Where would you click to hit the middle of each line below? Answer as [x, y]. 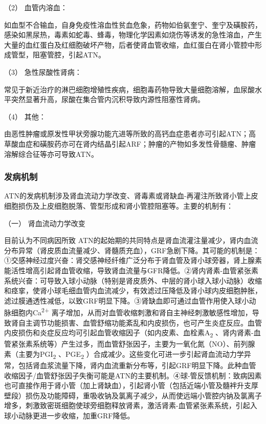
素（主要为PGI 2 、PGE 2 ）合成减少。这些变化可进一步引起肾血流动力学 [124, 354]
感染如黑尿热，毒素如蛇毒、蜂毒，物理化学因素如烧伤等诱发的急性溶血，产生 [133, 35]
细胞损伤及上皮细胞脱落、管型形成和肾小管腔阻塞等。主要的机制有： [119, 205]
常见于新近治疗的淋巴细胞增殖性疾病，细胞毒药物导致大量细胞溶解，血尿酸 [129, 89]
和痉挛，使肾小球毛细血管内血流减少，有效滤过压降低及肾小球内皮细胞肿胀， [133, 290]
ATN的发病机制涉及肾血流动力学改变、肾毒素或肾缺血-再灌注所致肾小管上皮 [131, 196]
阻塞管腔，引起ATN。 [69, 55]
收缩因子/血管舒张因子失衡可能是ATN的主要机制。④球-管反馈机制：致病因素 [133, 375]
